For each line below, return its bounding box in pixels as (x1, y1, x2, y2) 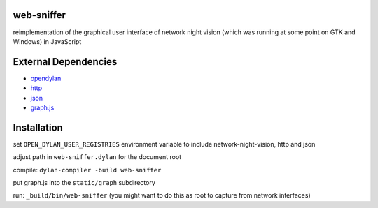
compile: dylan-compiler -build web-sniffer (13, 165, 162, 174)
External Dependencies (13, 56, 118, 68)
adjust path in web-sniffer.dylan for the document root (13, 153, 182, 161)
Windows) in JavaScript (13, 37, 82, 45)
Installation (13, 121, 63, 133)
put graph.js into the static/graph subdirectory (13, 179, 155, 187)
